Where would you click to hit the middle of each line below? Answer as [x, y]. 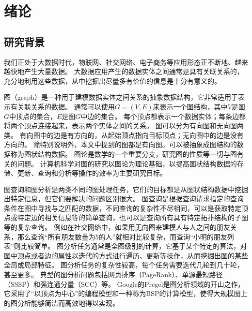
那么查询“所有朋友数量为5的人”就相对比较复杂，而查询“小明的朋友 [122, 236]
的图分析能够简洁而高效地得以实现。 [62, 303]
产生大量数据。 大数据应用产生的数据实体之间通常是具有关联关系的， [134, 71]
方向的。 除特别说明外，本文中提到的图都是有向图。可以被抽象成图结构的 [120, 144]
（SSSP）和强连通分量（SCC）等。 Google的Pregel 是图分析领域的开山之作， [124, 284]
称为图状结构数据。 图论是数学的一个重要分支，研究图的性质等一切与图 [124, 154]
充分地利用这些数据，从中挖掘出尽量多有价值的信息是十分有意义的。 [112, 81]
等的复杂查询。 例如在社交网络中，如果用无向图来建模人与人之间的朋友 [117, 227]
